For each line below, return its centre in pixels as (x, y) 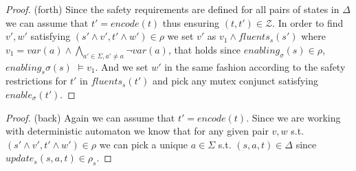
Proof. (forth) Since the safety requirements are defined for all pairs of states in (173, 9)
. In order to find (308, 22)
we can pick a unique (144, 144)
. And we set (122, 66)
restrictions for (36, 81)
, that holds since (204, 49)
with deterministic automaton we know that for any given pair (137, 131)
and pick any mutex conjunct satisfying (235, 81)
